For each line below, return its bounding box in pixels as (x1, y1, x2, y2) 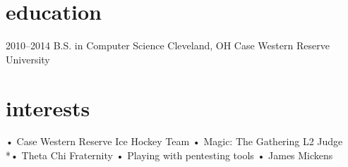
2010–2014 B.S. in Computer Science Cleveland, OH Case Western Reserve (6, 38, 330, 53)
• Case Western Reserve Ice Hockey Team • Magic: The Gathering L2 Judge (6, 134, 343, 149)
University (6, 51, 50, 66)
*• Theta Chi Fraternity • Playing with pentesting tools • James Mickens (6, 148, 333, 163)
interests (6, 93, 90, 122)
